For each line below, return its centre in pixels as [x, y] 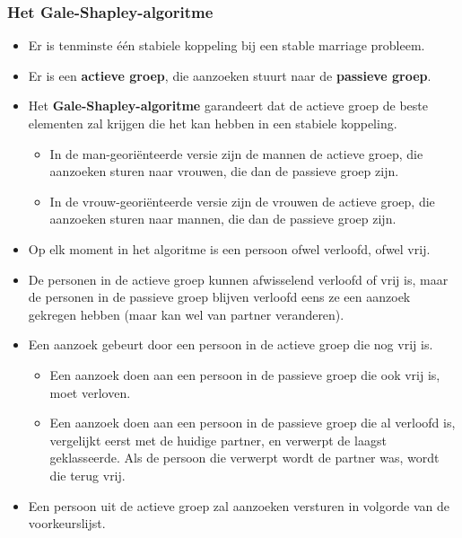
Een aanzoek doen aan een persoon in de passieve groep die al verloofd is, [253, 423]
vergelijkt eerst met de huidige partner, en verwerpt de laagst [218, 440]
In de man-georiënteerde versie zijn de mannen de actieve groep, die [236, 153]
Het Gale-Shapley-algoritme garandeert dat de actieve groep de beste [228, 106]
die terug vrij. [87, 475]
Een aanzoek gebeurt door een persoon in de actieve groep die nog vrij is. [231, 344]
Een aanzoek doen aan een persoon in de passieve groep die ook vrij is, [245, 374]
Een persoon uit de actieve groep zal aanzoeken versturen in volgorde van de [239, 505]
